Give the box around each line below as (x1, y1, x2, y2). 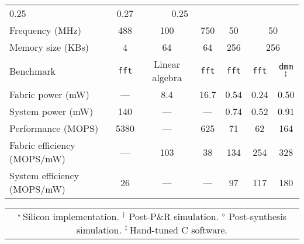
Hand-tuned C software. (129, 223, 228, 236)
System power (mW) (9, 104, 94, 118)
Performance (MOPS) (9, 121, 99, 135)
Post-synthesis (229, 210, 287, 223)
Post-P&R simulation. (129, 210, 219, 223)
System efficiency (9, 169, 80, 182)
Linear (154, 57, 180, 71)
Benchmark (9, 64, 56, 78)
